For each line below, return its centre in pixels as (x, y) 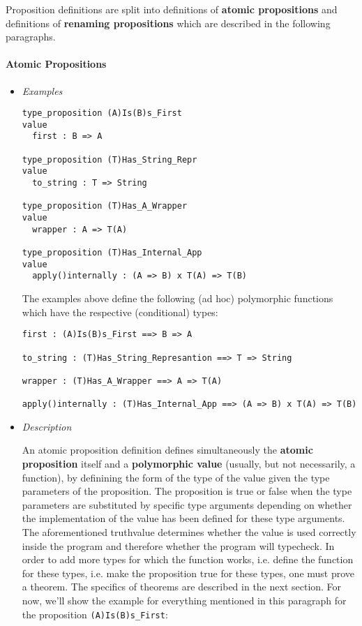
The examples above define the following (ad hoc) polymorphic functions (178, 298)
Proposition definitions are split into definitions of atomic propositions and (172, 9)
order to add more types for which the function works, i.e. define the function (188, 559)
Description (47, 426)
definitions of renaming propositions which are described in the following (168, 23)
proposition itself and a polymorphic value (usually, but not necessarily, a (189, 463)
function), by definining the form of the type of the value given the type (176, 477)
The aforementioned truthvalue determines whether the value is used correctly (189, 531)
